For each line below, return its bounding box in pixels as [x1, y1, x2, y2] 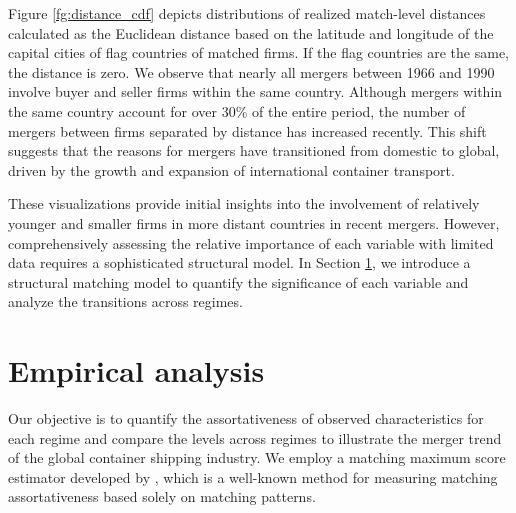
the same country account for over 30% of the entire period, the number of [8, 100, 466, 121]
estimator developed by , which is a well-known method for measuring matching [8, 466, 498, 487]
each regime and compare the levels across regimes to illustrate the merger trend [8, 427, 502, 448]
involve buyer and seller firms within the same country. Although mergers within [8, 81, 503, 102]
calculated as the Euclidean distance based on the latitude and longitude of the [8, 22, 494, 43]
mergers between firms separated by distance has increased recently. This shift [8, 120, 487, 141]
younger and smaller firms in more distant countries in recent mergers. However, [8, 212, 500, 233]
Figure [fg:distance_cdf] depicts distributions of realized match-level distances [8, 3, 486, 23]
